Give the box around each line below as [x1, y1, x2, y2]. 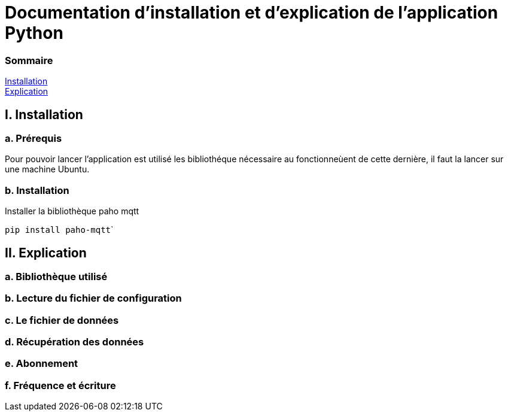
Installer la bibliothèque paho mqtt [5, 206, 139, 217]
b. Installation [5, 184, 69, 196]
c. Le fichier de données [5, 314, 119, 326]
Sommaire [5, 54, 53, 66]
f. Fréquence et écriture [5, 379, 116, 391]
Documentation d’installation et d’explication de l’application [5, 2, 498, 23]
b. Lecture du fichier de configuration [5, 292, 182, 305]
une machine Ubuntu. [5, 164, 90, 175]
